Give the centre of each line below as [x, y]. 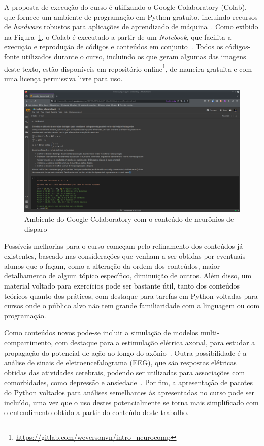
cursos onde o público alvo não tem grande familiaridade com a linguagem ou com [132, 306]
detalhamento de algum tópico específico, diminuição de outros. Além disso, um [128, 276]
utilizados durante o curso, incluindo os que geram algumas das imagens [134, 56]
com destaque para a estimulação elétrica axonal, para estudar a [155, 343]
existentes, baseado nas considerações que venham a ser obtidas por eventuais [125, 256]
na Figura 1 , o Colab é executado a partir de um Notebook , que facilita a [118, 36]
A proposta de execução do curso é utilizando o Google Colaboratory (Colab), [125, 7]
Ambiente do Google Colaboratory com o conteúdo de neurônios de [129, 219]
